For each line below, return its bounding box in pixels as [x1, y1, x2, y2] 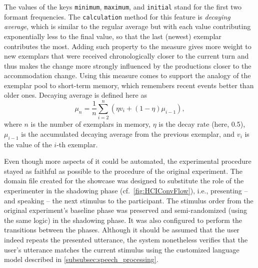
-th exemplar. [56, 139, 98, 149]
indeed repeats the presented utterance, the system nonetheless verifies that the [4, 234, 248, 244]
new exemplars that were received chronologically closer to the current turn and [4, 51, 249, 61]
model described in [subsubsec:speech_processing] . [4, 254, 158, 264]
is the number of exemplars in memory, [30, 119, 150, 129]
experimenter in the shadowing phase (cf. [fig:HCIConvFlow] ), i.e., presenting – [4, 185, 248, 195]
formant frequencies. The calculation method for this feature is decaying [4, 11, 230, 22]
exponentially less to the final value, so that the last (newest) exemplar [4, 31, 221, 41]
